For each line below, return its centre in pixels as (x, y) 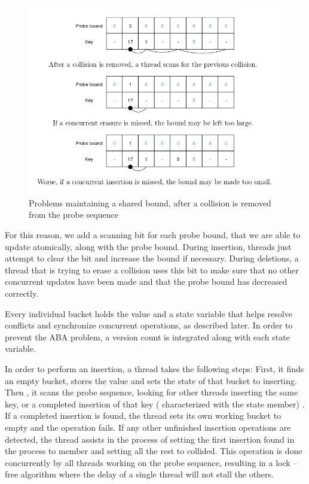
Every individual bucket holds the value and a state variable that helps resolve (149, 313)
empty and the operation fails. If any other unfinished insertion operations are (148, 427)
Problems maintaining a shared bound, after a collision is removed (150, 203)
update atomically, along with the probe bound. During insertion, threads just (148, 246)
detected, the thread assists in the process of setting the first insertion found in (150, 439)
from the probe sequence (74, 214)
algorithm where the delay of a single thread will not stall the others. (147, 474)
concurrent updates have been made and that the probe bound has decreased (146, 281)
